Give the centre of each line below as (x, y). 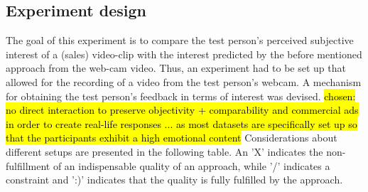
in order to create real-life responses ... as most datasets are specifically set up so (182, 123)
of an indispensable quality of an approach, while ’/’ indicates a (191, 165)
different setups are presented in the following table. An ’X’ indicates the (164, 151)
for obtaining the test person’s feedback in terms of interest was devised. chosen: (181, 96)
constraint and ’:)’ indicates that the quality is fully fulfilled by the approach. (174, 180)
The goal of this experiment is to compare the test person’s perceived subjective (180, 40)
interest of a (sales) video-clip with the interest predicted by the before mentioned (184, 54)
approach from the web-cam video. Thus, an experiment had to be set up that (176, 68)
